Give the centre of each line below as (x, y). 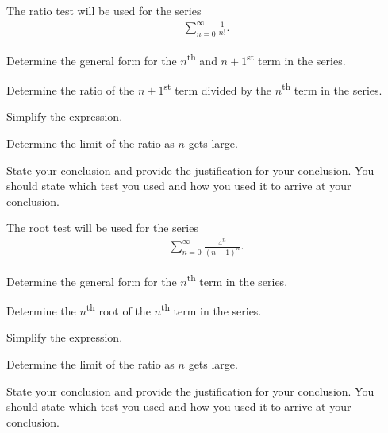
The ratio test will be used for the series (104, 10)
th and (202, 59)
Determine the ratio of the (71, 89)
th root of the (118, 309)
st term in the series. (296, 59)
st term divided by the (218, 89)
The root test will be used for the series (102, 228)
